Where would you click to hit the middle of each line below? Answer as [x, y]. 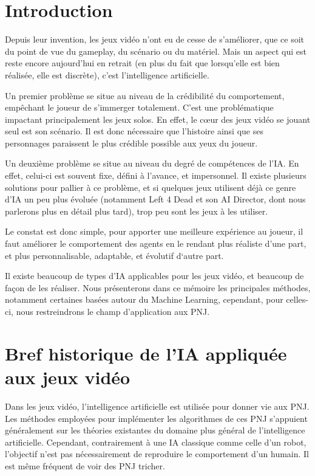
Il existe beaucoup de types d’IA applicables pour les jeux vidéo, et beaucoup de [154, 276]
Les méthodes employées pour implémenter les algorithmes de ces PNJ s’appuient [156, 418]
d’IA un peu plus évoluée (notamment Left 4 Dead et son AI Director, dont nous [155, 199]
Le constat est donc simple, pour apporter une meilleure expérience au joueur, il [154, 231]
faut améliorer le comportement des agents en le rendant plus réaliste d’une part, [156, 243]
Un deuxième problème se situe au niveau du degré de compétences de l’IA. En [152, 163]
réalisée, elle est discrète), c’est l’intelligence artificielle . [107, 74]
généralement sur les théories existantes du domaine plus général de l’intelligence [155, 430]
